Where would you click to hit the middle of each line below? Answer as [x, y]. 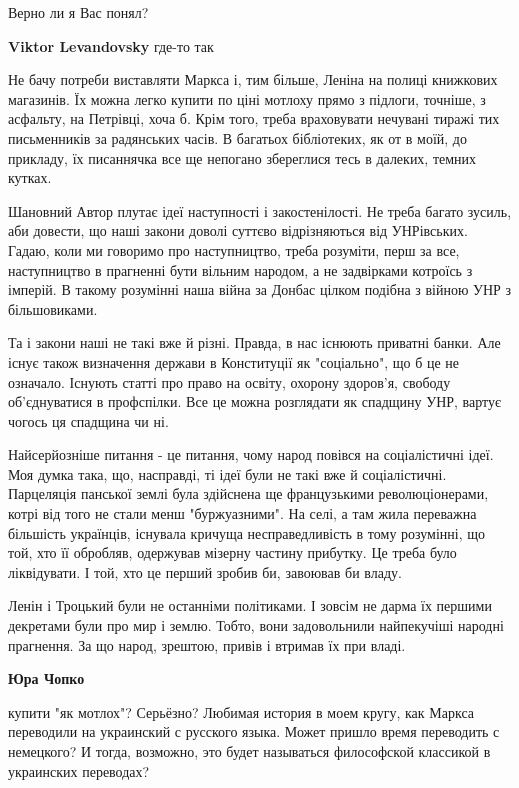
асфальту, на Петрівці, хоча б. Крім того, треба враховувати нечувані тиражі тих [254, 118]
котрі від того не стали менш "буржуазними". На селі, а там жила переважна [242, 513]
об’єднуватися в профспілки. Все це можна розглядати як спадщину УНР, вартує [254, 401]
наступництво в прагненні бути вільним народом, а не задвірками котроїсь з [240, 269]
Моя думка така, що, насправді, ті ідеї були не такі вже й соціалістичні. [227, 473]
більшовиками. [53, 308]
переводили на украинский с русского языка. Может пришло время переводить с [254, 731]
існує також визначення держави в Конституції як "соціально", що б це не [234, 361]
